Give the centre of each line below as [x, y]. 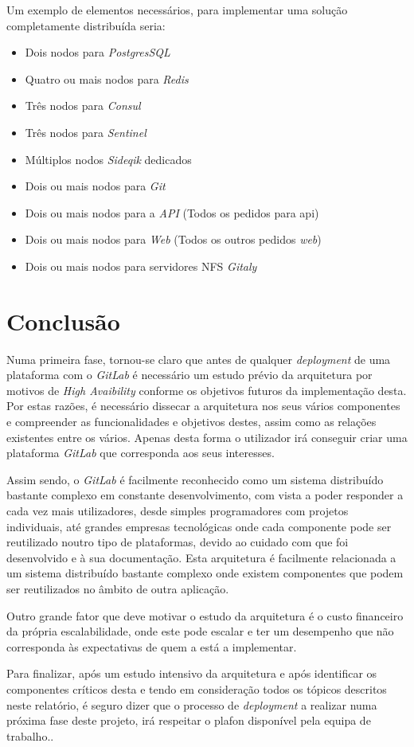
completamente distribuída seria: [86, 25]
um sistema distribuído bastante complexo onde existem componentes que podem [205, 573]
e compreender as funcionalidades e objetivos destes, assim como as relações [191, 422]
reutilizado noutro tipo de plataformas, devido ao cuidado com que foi [178, 542]
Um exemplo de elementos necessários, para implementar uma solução [177, 10]
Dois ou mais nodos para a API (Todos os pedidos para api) [172, 212]
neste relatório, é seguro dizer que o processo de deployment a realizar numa [192, 704]
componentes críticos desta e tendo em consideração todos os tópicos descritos [197, 688]
